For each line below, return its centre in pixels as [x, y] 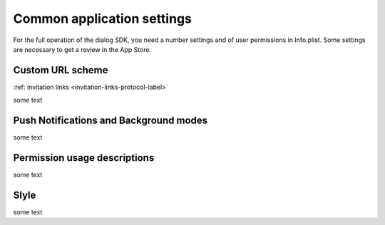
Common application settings [102, 19]
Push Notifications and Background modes [111, 121]
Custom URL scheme [61, 70]
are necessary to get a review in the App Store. [82, 49]
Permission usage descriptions [84, 158]
